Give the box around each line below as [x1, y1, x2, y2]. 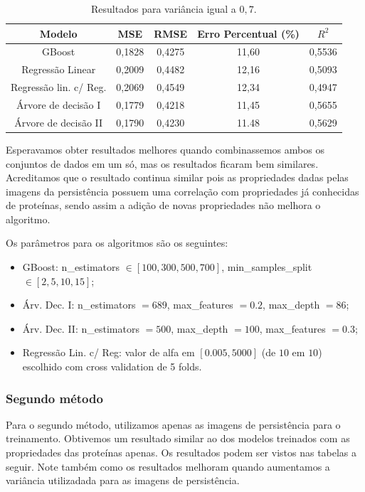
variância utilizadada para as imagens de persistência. [6, 473, 240, 488]
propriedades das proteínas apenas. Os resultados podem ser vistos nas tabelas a [6, 445, 357, 460]
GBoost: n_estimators [22, 260, 120, 274]
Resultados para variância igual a [91, 1, 236, 16]
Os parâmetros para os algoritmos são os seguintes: [6, 235, 228, 250]
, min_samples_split [221, 260, 312, 274]
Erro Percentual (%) [197, 26, 300, 41]
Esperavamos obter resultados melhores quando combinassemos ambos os [6, 141, 324, 156]
